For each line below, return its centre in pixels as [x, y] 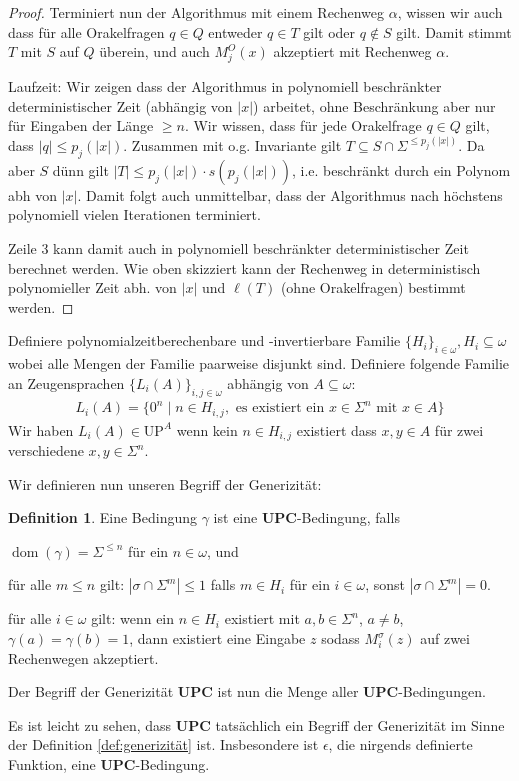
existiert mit [262, 618]
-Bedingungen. [442, 691]
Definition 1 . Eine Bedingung [103, 517]
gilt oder [329, 31]
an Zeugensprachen [66, 382]
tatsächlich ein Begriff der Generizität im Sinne [360, 724]
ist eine [235, 517]
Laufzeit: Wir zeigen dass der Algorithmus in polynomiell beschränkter [225, 85]
